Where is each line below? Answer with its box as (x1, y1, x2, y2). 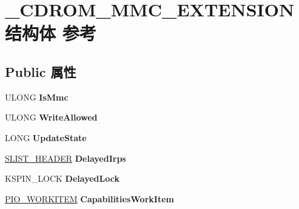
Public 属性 (5, 62, 76, 81)
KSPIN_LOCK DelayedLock (5, 172, 119, 185)
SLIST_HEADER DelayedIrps (5, 151, 126, 164)
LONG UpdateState (5, 131, 87, 144)
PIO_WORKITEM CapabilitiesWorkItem (5, 192, 174, 205)
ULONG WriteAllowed (5, 111, 98, 124)
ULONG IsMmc (5, 90, 69, 103)
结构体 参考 (5, 21, 96, 45)
